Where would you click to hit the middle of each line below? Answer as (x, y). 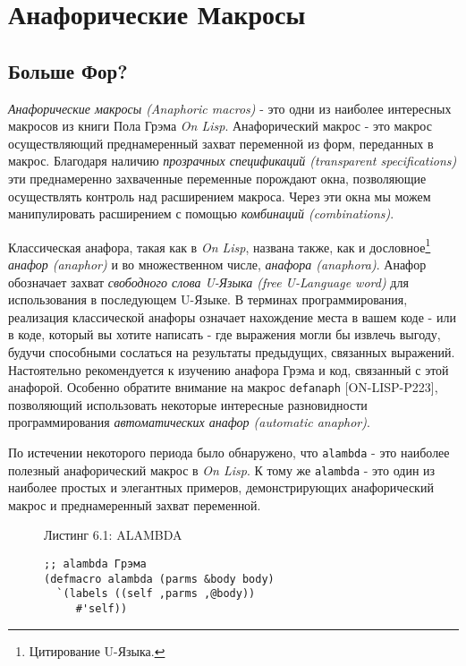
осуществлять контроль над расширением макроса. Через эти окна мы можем (220, 196)
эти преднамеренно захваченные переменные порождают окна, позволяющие (217, 178)
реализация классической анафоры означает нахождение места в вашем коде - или (232, 316)
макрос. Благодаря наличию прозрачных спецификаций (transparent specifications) (233, 161)
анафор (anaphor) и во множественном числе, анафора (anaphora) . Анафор (217, 264)
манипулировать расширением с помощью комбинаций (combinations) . (201, 213)
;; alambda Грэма (95, 564)
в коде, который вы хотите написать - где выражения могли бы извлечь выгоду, (225, 334)
